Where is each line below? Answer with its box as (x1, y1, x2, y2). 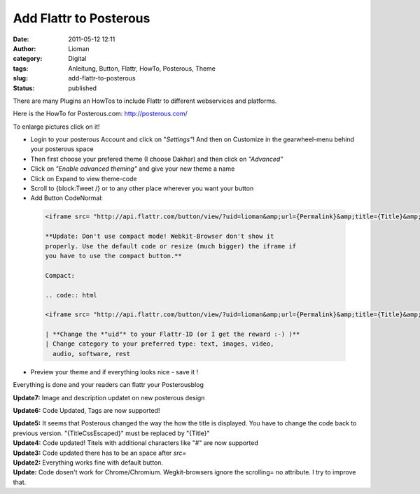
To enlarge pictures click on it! (13, 122, 101, 131)
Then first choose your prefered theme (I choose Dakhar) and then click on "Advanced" (30, 155, 283, 163)
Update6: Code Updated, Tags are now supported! (13, 407, 160, 415)
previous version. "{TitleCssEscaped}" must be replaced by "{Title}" (13, 429, 210, 437)
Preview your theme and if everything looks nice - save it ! (30, 367, 199, 376)
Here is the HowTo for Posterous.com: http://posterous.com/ (13, 109, 188, 118)
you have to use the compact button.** (45, 252, 182, 260)
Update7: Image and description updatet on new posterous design (13, 393, 205, 402)
